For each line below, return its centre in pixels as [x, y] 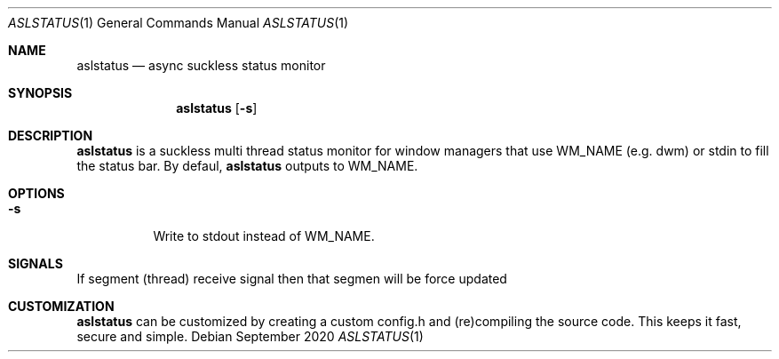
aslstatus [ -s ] [217, 108]
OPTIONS [36, 193]
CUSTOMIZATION [61, 306]
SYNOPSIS [40, 93]
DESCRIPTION [51, 136]
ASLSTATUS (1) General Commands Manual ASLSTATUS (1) [179, 23]
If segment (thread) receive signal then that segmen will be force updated [292, 279]
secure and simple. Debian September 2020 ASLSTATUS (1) [250, 336]
